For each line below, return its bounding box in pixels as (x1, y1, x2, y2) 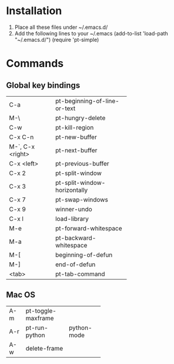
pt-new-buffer (55, 133, 97, 141)
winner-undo (55, 205, 92, 213)
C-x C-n (9, 133, 34, 141)
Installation (6, 4, 62, 18)
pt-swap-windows (55, 196, 109, 204)
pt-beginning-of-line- (55, 97, 119, 105)
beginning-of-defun (55, 250, 113, 259)
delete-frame (25, 344, 63, 352)
